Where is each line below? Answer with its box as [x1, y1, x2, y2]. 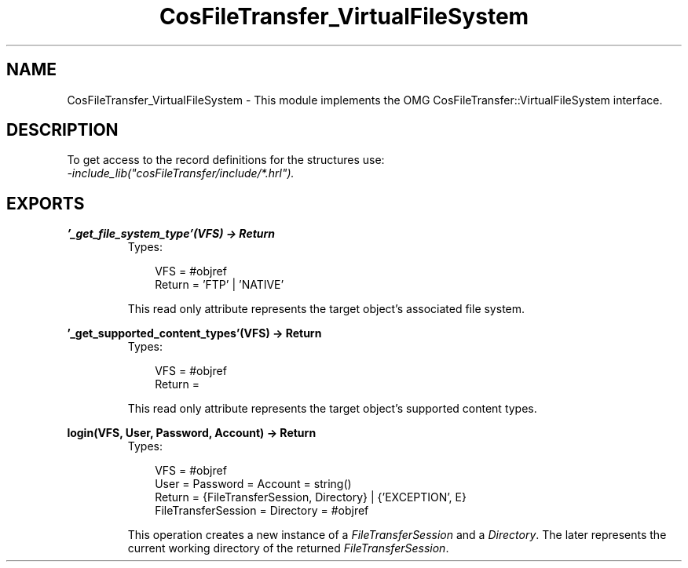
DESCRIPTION [6, 120, 119, 140]
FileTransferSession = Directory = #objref [155, 504, 369, 518]
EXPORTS [6, 193, 85, 213]
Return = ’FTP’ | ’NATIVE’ [155, 278, 284, 292]
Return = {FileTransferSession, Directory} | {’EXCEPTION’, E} [155, 490, 467, 504]
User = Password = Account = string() [155, 477, 352, 491]
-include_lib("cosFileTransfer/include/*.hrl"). [67, 166, 295, 180]
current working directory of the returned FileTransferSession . [127, 541, 449, 555]
